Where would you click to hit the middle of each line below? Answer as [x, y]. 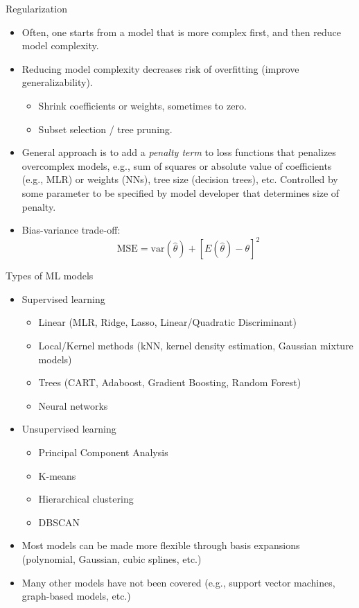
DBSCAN [59, 522]
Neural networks [73, 405]
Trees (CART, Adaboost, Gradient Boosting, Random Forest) [170, 382]
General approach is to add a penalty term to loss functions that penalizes [179, 152]
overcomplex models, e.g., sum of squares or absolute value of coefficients [177, 165]
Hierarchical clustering [86, 499]
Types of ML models [50, 276]
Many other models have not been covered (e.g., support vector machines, [178, 582]
